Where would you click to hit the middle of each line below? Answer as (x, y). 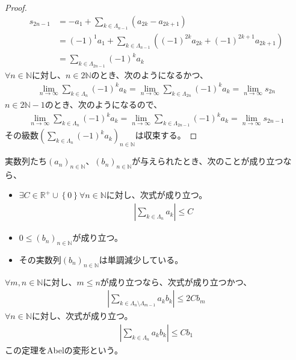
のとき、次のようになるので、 (103, 104)
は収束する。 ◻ (166, 135)
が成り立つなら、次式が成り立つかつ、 (176, 281)
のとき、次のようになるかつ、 (150, 74)
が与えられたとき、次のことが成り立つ (208, 161)
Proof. (16, 7)
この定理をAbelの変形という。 (64, 349)
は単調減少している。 (141, 259)
